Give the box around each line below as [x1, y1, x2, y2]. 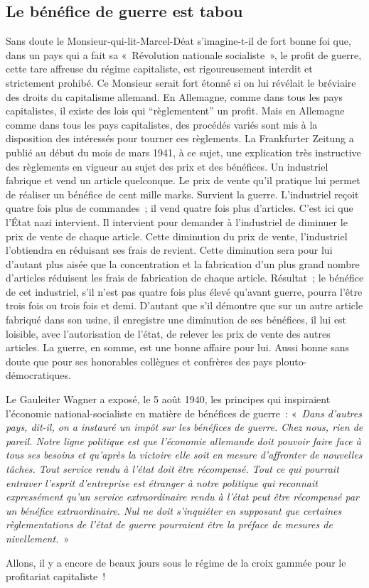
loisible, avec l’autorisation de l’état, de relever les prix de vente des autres [6, 326, 331, 341]
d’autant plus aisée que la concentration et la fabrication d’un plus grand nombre [6, 256, 360, 271]
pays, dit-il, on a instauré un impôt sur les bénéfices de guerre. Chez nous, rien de [6, 419, 363, 434]
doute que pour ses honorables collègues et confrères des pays [6, 353, 273, 368]
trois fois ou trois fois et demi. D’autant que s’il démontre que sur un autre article [6, 298, 363, 313]
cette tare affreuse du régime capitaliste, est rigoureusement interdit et [6, 61, 313, 76]
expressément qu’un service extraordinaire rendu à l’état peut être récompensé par [6, 489, 359, 504]
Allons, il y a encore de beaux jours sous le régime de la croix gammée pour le [6, 555, 346, 570]
